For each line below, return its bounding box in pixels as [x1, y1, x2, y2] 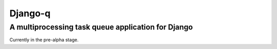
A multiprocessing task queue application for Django [9, 22, 193, 32]
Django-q [9, 8, 51, 19]
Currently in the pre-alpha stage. [9, 37, 79, 43]
